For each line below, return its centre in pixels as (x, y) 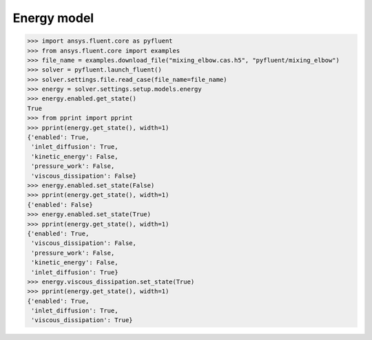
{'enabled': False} (60, 204)
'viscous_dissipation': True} (82, 320)
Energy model (53, 18)
